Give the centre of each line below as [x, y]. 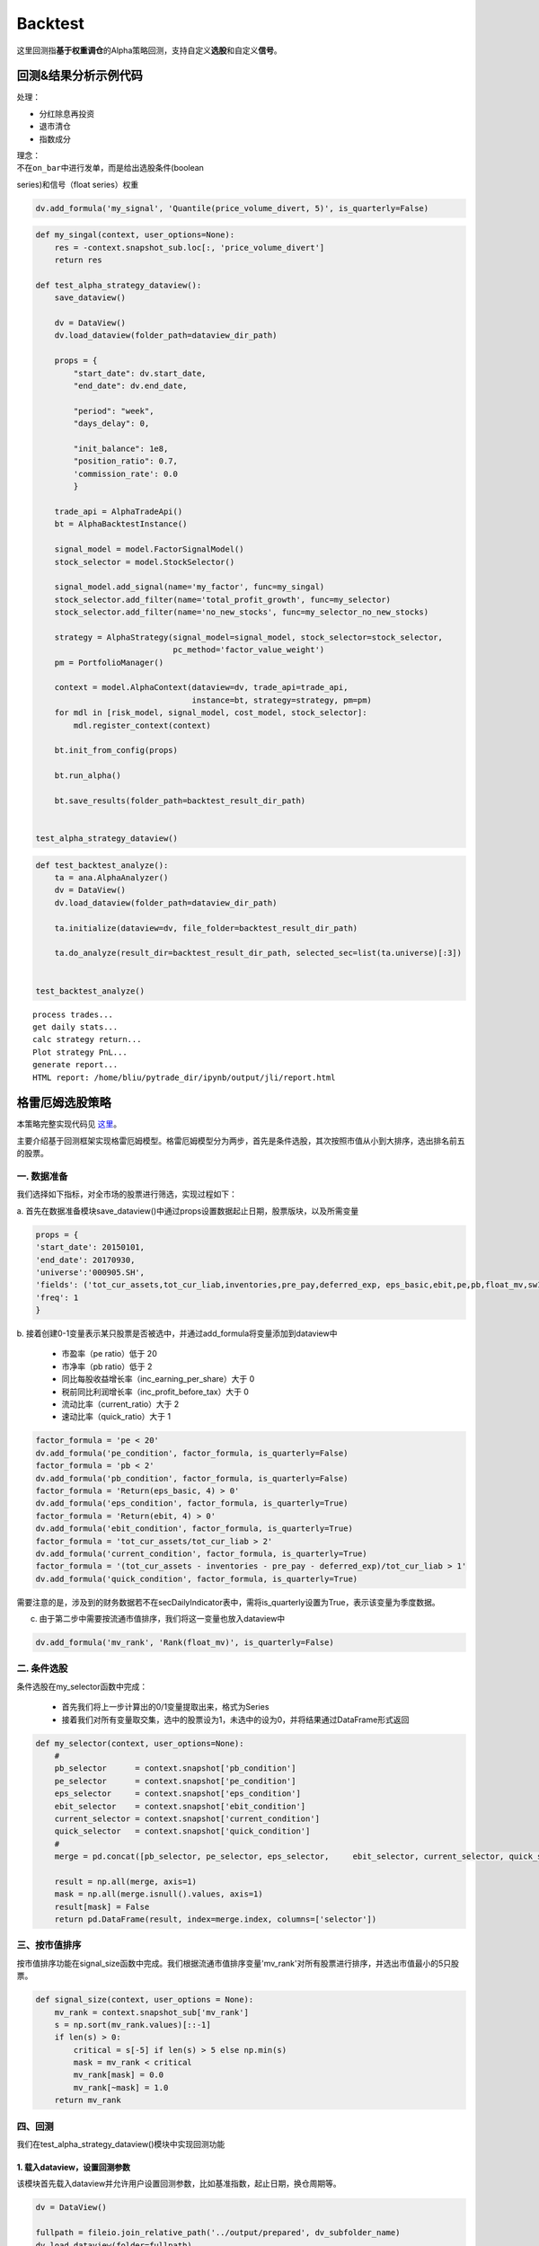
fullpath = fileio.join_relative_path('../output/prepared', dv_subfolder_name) [218, 2233]
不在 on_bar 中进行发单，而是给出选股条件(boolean [110, 168]
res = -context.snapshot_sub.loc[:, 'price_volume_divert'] [190, 248]
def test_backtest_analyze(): [102, 865]
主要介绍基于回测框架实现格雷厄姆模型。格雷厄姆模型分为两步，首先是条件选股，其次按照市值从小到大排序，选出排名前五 [241, 1140]
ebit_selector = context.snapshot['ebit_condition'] [180, 1806]
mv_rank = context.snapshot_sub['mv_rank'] [151, 2012]
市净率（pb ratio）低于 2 [107, 1366]
